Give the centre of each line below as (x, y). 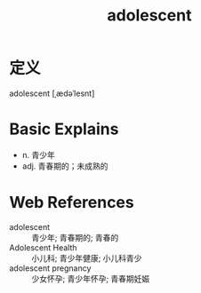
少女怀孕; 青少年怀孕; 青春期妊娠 (91, 278)
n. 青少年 (39, 154)
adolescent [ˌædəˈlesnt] (52, 93)
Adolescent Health (43, 247)
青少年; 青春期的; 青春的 (75, 237)
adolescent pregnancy (50, 268)
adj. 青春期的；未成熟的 (65, 166)
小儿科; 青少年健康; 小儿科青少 (87, 257)
